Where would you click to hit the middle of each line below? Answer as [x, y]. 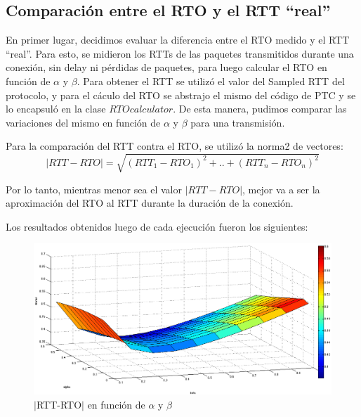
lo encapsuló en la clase [56, 109]
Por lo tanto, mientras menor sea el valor [94, 189]
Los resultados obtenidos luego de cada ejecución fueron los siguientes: [157, 226]
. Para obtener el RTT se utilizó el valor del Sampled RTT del [211, 81]
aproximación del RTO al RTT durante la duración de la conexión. [150, 203]
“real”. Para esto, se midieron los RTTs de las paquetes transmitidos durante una [180, 53]
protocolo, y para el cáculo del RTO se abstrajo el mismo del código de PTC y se [181, 95]
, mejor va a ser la [281, 189]
